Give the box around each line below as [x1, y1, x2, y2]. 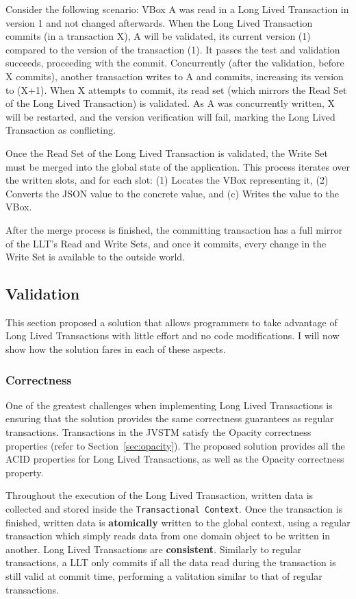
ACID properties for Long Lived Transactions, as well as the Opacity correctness [5, 452, 344, 466]
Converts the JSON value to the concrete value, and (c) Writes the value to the [5, 186, 339, 200]
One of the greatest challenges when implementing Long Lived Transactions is [5, 398, 333, 412]
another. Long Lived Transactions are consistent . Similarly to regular [5, 541, 302, 556]
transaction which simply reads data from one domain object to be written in [5, 528, 331, 543]
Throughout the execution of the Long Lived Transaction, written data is [5, 488, 314, 502]
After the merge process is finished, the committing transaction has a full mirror [5, 222, 343, 236]
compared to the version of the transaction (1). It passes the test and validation [5, 42, 340, 56]
